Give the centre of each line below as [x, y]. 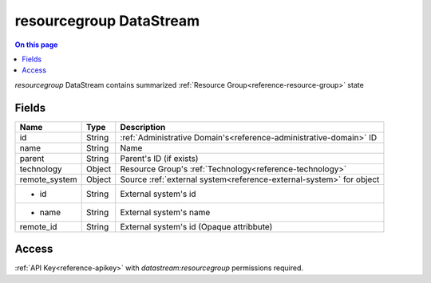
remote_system [48, 179]
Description [143, 127]
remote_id [38, 226]
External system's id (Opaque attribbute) [196, 226]
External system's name [165, 212]
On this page [36, 45]
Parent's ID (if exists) [159, 158]
